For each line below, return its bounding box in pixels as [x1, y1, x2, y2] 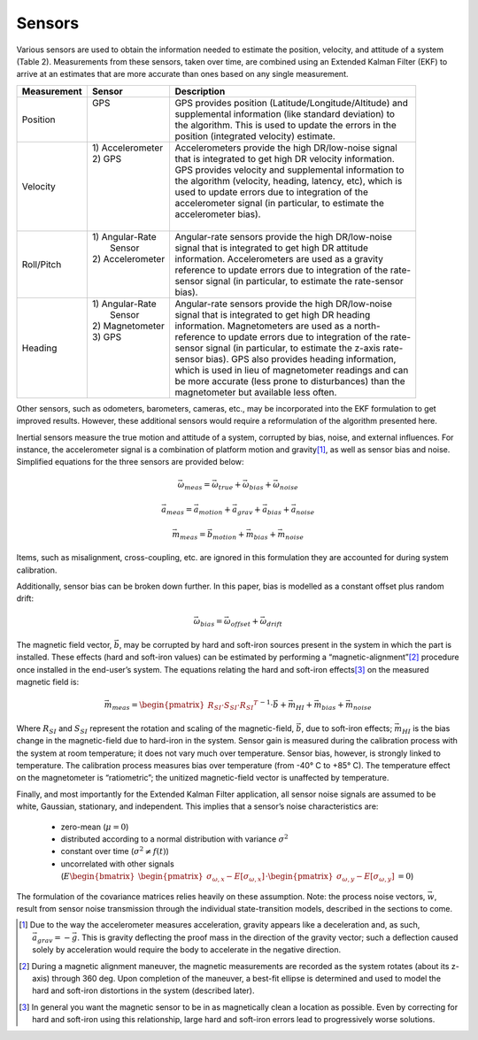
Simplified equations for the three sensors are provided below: [16, 457, 244, 467]
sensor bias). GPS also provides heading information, [174, 352, 397, 365]
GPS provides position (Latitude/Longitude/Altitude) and [174, 96, 409, 109]
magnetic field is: [16, 677, 80, 688]
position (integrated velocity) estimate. [174, 129, 335, 142]
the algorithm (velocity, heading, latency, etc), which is [174, 174, 403, 187]
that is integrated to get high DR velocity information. [174, 152, 396, 165]
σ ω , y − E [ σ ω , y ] [336, 872, 396, 884]
